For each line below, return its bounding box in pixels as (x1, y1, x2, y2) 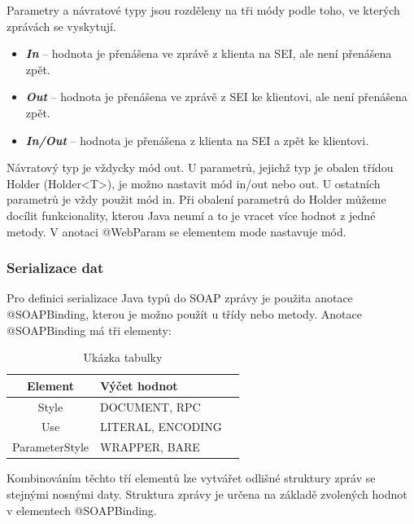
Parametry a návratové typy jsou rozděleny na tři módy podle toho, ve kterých (7, 2, 400, 18)
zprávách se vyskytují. (7, 17, 116, 34)
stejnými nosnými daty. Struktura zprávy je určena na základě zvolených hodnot (7, 485, 407, 502)
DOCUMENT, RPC (100, 398, 201, 415)
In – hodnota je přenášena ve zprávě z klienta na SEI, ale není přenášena (25, 45, 392, 62)
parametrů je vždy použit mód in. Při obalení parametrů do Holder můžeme (7, 191, 386, 208)
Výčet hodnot (100, 376, 178, 394)
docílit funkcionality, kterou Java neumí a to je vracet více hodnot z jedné (7, 206, 376, 223)
